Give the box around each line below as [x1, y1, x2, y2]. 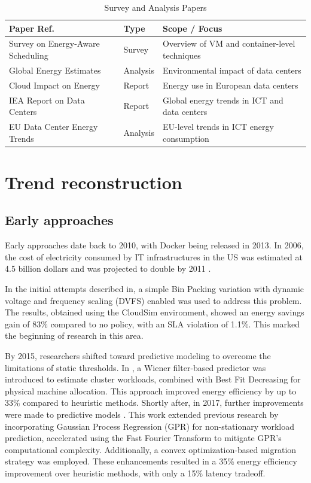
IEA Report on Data [9, 93, 85, 106]
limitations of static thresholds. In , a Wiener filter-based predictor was [5, 361, 266, 373]
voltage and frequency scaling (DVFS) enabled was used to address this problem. [5, 294, 302, 306]
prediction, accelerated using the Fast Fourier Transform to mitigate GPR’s [5, 432, 282, 444]
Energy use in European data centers [163, 78, 298, 91]
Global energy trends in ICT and [163, 93, 283, 106]
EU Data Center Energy [9, 120, 98, 132]
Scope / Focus [163, 22, 222, 34]
